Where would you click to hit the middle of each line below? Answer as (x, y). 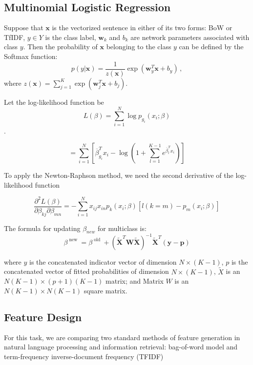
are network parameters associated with (190, 37)
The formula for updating (42, 228)
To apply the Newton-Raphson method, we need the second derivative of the (119, 175)
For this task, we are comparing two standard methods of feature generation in (122, 337)
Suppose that (24, 28)
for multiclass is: (122, 228)
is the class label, (71, 37)
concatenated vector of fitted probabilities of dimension (86, 271)
